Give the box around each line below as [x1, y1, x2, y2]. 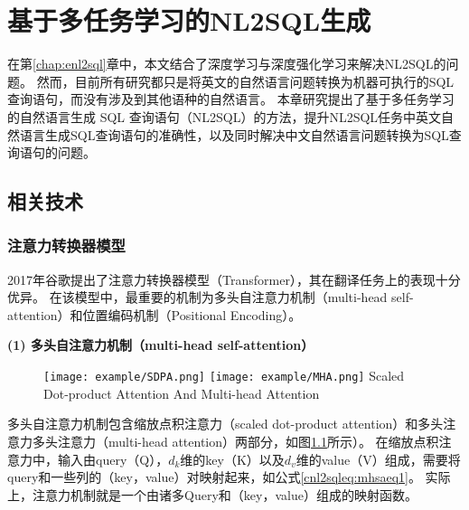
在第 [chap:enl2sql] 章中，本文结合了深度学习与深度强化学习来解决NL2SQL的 [7, 54, 446, 73]
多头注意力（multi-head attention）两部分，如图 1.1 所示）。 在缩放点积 [32, 431, 439, 450]
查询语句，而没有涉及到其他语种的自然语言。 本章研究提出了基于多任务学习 [7, 90, 455, 109]
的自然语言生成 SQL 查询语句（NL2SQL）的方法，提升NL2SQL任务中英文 [7, 107, 442, 126]
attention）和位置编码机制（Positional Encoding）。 [7, 305, 302, 324]
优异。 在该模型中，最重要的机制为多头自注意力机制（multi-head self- [7, 288, 414, 307]
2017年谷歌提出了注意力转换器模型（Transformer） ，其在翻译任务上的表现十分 [7, 269, 461, 288]
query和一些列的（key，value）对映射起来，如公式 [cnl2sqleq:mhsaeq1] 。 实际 [7, 467, 451, 486]
